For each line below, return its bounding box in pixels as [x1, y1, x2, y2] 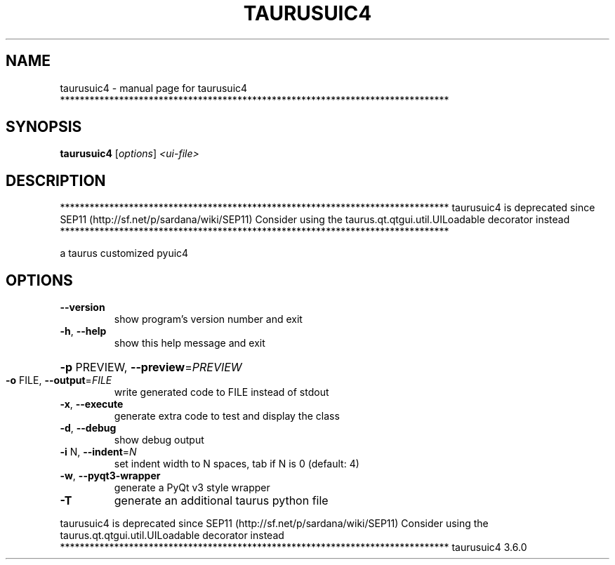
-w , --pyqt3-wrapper [60, 470, 161, 482]
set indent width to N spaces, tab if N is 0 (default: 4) [114, 458, 359, 470]
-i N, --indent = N [60, 446, 137, 458]
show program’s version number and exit [114, 313, 303, 326]
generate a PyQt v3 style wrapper [114, 481, 270, 494]
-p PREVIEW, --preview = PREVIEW [60, 360, 242, 375]
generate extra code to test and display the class [114, 410, 340, 423]
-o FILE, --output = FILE [6, 374, 112, 387]
